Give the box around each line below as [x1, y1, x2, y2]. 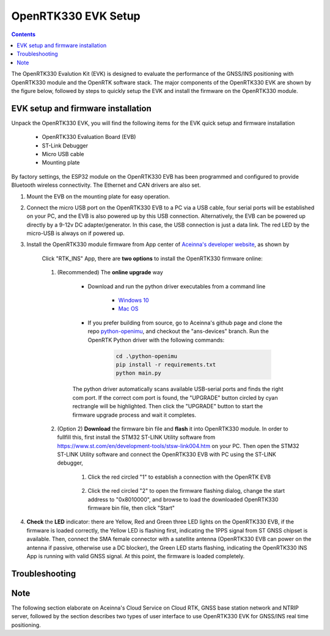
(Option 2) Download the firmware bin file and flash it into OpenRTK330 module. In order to [57, 425, 288, 432]
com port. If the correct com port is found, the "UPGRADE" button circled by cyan [72, 394, 278, 401]
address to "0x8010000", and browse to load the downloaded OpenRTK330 [87, 496, 279, 503]
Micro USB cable [42, 150, 85, 157]
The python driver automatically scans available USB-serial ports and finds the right [72, 386, 284, 393]
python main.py [116, 370, 161, 376]
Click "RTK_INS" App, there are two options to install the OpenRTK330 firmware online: [42, 255, 263, 262]
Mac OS [118, 305, 139, 312]
